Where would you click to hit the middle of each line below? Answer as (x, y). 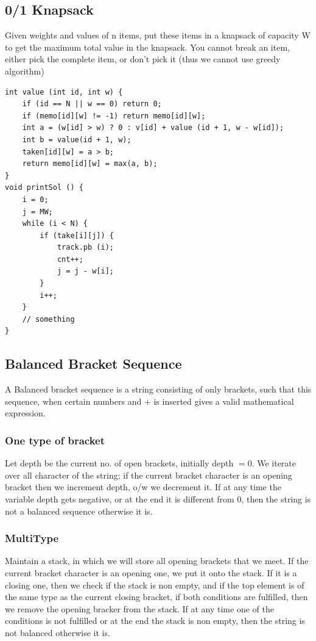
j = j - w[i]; (85, 271)
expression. (25, 413)
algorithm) (25, 71)
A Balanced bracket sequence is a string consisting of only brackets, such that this (158, 389)
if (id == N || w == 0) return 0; (92, 104)
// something (48, 319)
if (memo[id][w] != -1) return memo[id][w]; (114, 116)
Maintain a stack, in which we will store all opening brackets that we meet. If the (157, 561)
